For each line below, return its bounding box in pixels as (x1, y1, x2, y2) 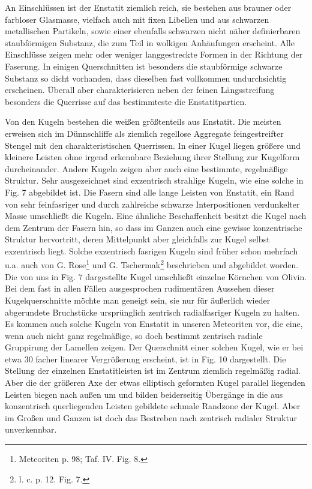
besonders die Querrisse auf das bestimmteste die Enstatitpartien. (5, 95, 247, 107)
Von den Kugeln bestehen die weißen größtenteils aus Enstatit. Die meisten (5, 115, 281, 128)
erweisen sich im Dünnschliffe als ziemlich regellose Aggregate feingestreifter (5, 127, 284, 139)
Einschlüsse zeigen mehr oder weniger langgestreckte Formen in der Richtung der (5, 48, 303, 61)
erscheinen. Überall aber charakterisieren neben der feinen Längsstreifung (5, 83, 275, 96)
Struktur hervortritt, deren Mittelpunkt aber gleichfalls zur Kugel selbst (5, 233, 270, 245)
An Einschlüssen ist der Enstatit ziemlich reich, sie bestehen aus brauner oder (5, 1, 292, 13)
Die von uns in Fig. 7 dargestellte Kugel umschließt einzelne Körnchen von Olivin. (5, 270, 307, 283)
